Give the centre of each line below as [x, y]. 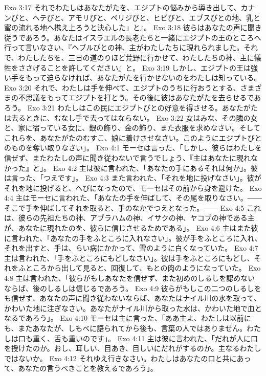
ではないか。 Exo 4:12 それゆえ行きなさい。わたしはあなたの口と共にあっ [128, 358]
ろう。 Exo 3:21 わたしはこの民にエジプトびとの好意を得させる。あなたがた [131, 107]
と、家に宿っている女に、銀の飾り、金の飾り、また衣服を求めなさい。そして [132, 128]
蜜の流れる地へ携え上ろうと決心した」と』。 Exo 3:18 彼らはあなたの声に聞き [133, 27]
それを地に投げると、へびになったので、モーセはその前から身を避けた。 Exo [133, 187]
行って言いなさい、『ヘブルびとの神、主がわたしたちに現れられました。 [124, 47]
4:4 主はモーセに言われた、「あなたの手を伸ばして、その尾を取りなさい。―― [133, 198]
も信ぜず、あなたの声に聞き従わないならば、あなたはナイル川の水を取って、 [132, 298]
